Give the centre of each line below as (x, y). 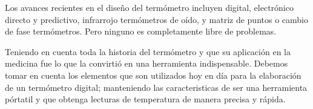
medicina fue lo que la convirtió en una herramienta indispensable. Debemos (147, 63)
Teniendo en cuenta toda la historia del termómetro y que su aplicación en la (148, 51)
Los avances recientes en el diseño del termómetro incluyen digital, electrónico (149, 7)
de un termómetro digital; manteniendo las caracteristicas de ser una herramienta (156, 87)
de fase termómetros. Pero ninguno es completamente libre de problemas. (141, 31)
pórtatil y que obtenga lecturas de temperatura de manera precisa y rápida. (145, 99)
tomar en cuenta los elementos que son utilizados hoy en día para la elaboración (153, 75)
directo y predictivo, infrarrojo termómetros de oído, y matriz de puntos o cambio (156, 19)
